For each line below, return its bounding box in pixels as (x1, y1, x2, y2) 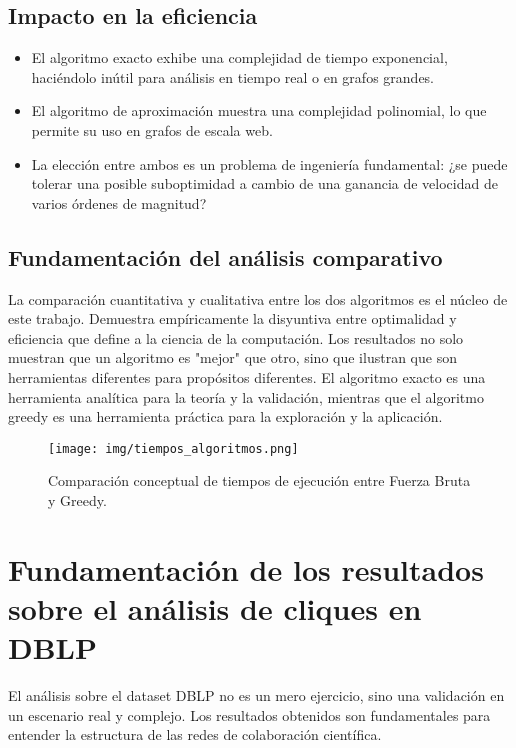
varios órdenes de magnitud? (31, 192, 207, 213)
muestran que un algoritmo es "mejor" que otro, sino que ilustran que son (8, 347, 457, 368)
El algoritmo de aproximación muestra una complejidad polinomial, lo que (31, 100, 487, 121)
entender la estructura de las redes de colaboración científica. (8, 724, 382, 745)
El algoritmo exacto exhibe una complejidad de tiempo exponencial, (31, 47, 448, 68)
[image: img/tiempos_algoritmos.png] (48, 441, 299, 456)
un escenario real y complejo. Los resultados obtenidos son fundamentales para (8, 704, 491, 725)
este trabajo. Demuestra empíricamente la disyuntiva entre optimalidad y (8, 308, 457, 329)
